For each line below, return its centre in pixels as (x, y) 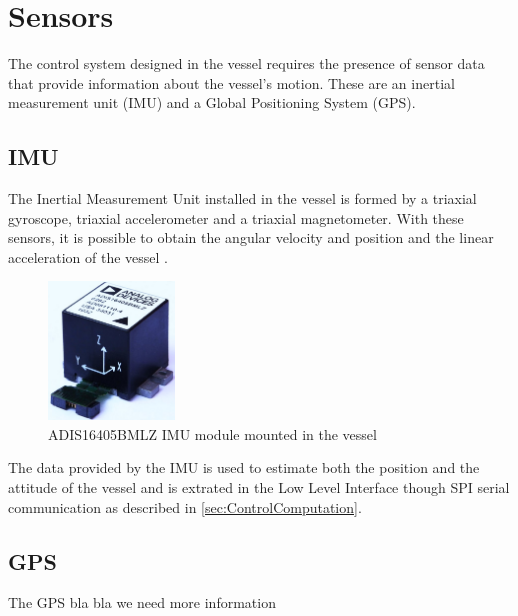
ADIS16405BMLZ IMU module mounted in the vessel (212, 433)
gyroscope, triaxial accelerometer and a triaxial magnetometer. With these (236, 217)
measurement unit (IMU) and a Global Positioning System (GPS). (212, 102)
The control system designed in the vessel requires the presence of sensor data (246, 63)
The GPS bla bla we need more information (142, 602)
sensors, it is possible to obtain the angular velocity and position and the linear (251, 237)
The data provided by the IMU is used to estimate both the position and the (244, 467)
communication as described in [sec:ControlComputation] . (185, 506)
